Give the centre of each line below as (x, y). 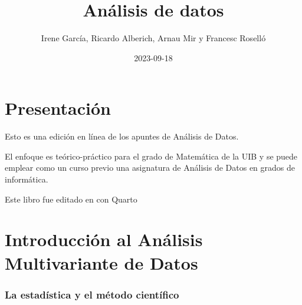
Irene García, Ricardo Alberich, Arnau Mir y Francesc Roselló (153, 38)
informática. (27, 179)
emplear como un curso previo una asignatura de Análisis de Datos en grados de (150, 168)
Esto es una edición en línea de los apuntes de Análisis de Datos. (122, 136)
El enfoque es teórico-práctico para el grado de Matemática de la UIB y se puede (151, 156)
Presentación (58, 108)
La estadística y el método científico (92, 294)
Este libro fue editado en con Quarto (71, 199)
